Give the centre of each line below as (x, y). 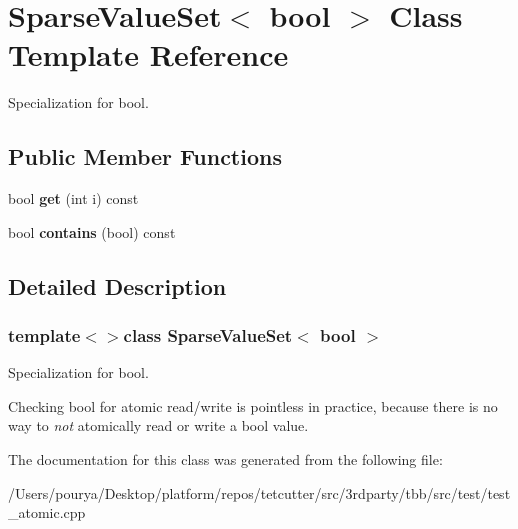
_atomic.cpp (47, 512)
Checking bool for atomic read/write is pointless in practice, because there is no (253, 405)
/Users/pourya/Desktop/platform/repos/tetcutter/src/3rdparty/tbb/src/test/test (259, 492)
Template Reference (148, 54)
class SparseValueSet (208, 335)
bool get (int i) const (73, 198)
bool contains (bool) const (92, 231)
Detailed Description (117, 285)
